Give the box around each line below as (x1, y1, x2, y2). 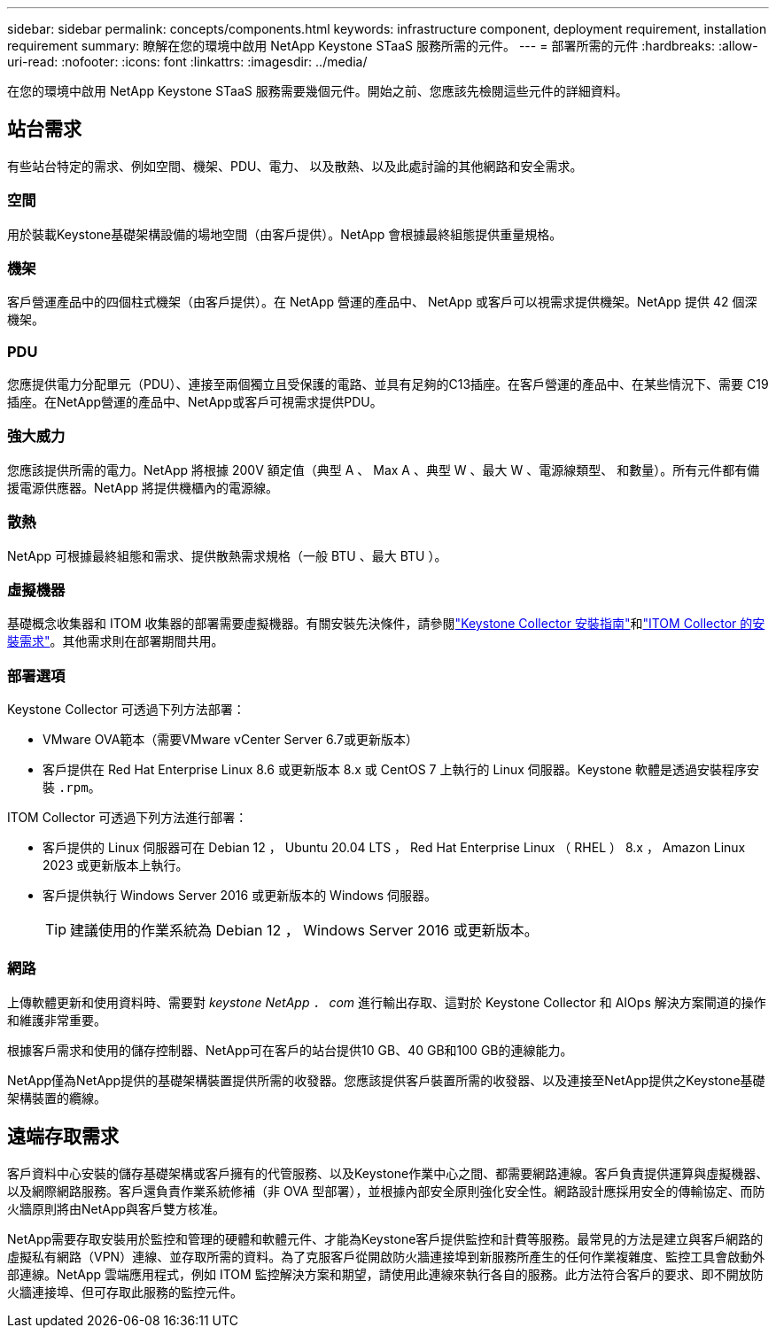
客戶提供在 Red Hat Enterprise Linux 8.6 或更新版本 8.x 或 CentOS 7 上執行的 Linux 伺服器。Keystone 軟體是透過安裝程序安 (43, 762, 760, 778)
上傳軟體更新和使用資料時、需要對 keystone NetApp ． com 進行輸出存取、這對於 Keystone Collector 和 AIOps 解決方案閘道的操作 (7, 994, 766, 1010)
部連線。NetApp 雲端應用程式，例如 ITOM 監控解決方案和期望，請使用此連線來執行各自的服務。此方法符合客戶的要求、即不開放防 (7, 1266, 764, 1282)
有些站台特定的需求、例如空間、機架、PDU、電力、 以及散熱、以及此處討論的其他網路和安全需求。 (7, 158, 583, 174)
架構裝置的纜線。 (7, 1090, 106, 1106)
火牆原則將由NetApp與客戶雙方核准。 (7, 1200, 226, 1216)
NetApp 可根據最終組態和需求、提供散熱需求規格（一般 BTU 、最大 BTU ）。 (7, 547, 447, 563)
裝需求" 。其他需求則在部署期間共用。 (7, 633, 224, 649)
